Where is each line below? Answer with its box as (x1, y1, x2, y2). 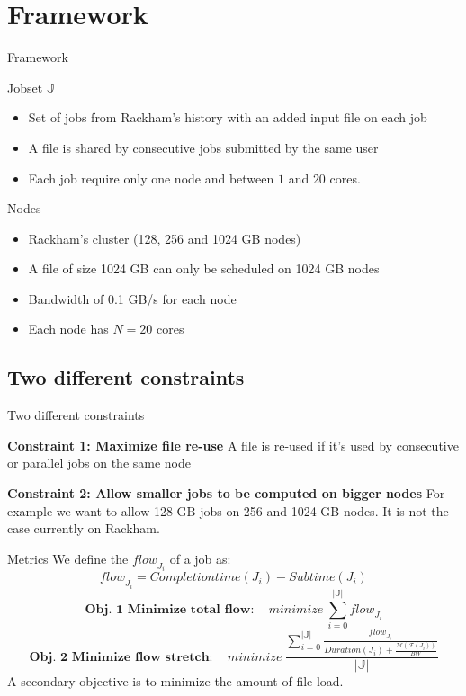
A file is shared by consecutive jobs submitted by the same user (28, 138, 379, 156)
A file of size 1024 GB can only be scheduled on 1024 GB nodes (28, 259, 380, 278)
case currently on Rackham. (7, 519, 160, 538)
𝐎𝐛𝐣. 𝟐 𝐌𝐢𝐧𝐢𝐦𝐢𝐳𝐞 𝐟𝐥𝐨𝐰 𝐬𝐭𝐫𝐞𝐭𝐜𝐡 (29, 650, 210, 664)
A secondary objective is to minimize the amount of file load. (7, 672, 344, 691)
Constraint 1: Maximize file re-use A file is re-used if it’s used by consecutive (7, 435, 459, 454)
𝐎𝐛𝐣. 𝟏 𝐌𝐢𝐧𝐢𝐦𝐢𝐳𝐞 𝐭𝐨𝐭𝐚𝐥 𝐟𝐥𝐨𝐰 (85, 602, 251, 616)
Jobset (7, 77, 43, 96)
